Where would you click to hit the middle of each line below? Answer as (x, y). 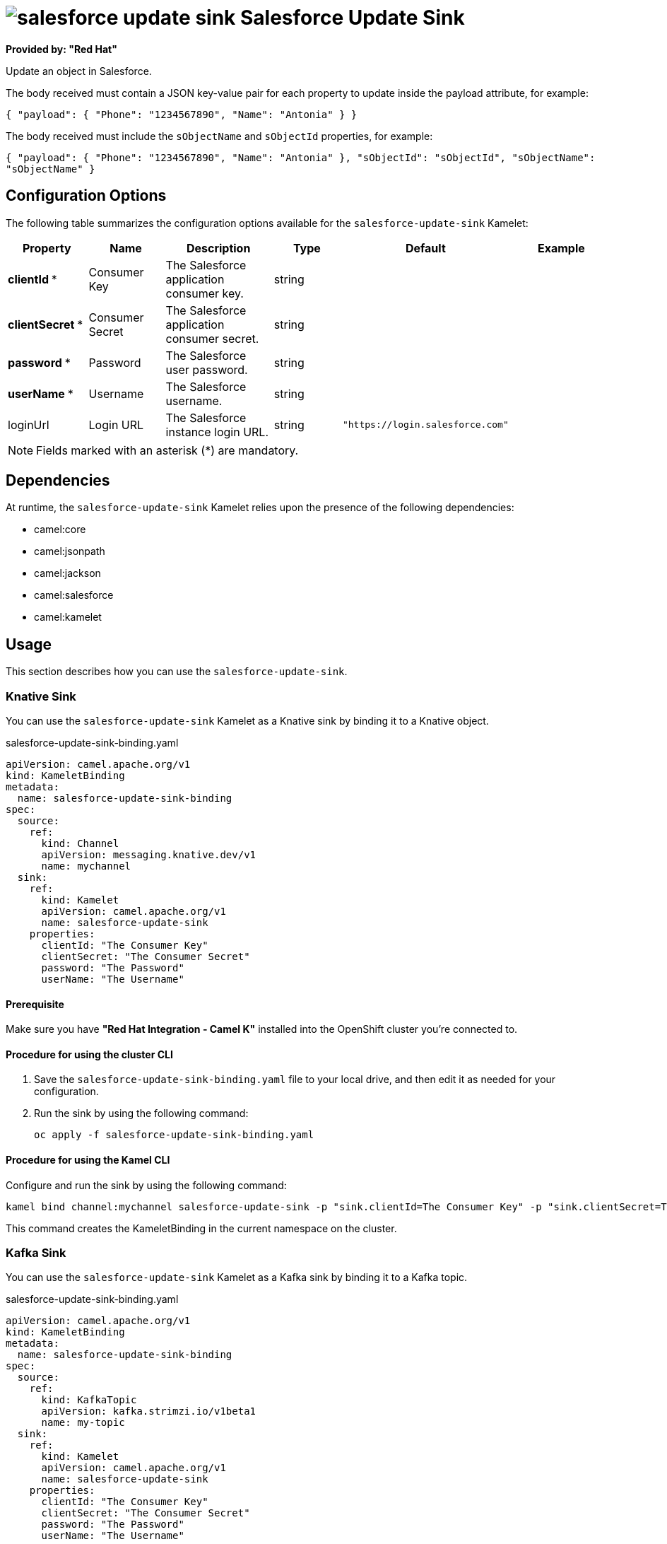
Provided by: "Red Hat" (61, 49)
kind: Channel (80, 844)
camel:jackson (67, 573)
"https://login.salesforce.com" (425, 425)
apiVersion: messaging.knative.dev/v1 (149, 855)
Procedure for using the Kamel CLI (88, 1160)
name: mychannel (86, 866)
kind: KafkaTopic (89, 1400)
